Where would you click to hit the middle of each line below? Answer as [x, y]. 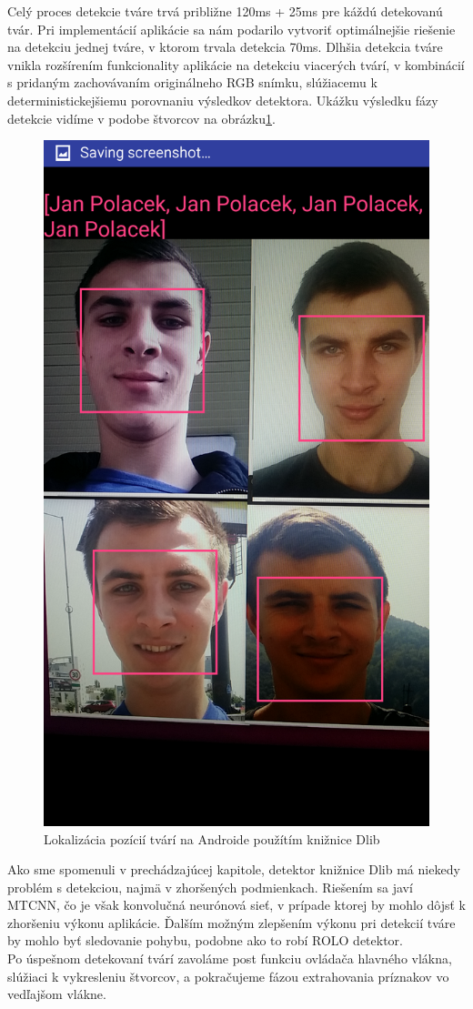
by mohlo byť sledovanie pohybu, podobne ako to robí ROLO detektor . [205, 940]
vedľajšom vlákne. [57, 994]
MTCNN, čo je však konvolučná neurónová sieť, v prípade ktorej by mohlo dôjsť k [236, 905]
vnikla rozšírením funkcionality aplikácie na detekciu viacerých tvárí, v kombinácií [236, 64]
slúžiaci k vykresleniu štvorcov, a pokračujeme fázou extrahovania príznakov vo [228, 976]
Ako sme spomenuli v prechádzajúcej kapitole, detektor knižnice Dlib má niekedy [234, 869]
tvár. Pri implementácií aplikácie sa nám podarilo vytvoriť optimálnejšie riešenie [231, 29]
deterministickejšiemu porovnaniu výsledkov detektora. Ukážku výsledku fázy [223, 100]
